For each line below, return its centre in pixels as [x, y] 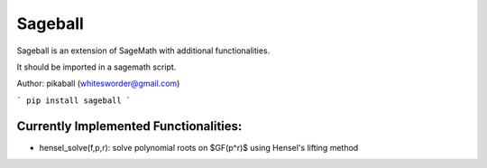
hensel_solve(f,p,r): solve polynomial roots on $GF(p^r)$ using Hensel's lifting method [199, 147]
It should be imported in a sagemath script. [96, 67]
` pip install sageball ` [74, 100]
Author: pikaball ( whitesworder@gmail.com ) [98, 84]
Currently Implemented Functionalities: [129, 126]
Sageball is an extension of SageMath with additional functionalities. [143, 51]
